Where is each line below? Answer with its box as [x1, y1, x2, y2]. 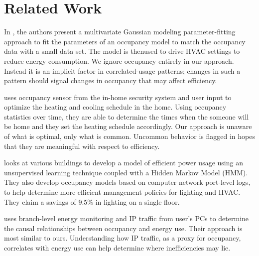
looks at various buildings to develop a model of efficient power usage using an [4, 157, 243, 168]
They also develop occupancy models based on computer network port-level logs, [4, 177, 251, 187]
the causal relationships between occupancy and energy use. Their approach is [4, 223, 243, 233]
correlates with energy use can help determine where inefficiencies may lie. [4, 243, 231, 253]
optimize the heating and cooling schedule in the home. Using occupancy [4, 102, 227, 112]
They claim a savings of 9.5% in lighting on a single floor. [4, 196, 180, 207]
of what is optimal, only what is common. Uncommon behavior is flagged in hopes [4, 131, 255, 141]
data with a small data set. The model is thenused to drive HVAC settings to [4, 46, 240, 56]
